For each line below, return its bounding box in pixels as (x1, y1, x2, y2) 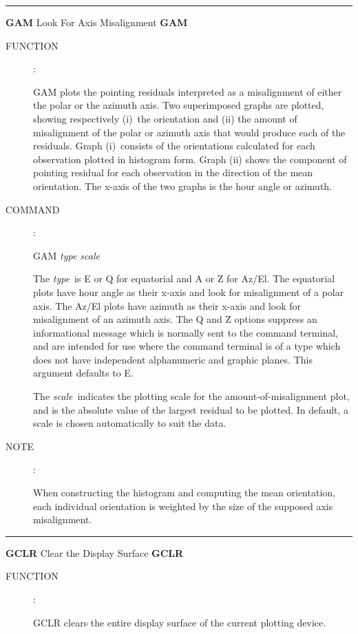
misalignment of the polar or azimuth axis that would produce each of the (33, 125, 346, 139)
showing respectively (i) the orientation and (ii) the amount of (33, 111, 297, 125)
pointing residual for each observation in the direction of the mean (33, 165, 313, 180)
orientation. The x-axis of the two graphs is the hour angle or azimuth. (33, 178, 332, 193)
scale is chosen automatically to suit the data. (33, 416, 227, 430)
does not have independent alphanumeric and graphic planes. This (33, 352, 313, 366)
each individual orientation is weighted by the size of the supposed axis (33, 498, 333, 513)
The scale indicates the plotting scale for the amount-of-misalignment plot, (33, 389, 350, 403)
